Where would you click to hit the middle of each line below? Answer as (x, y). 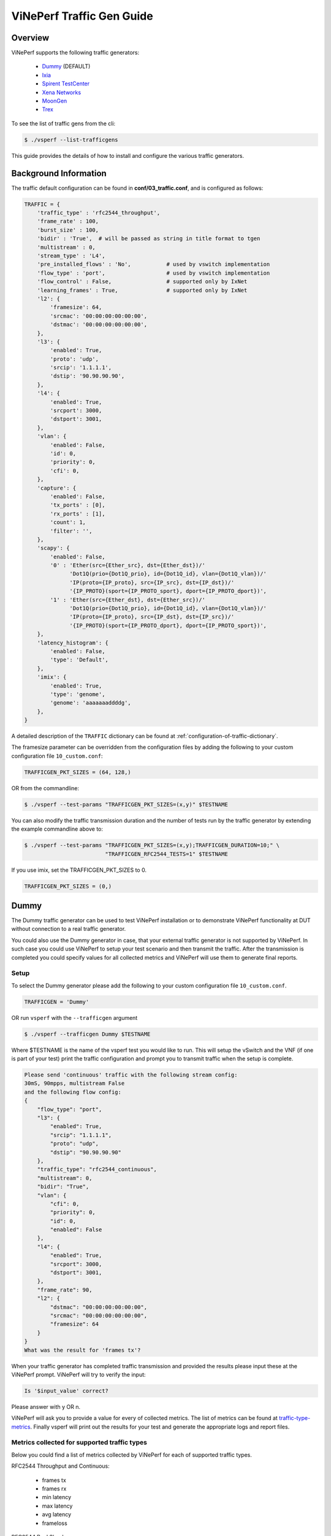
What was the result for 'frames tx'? (82, 1350)
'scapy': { (53, 548)
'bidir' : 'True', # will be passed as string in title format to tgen (149, 239)
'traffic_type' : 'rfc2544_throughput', (99, 213)
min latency (57, 1497)
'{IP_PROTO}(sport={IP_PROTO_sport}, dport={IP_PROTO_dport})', (168, 591)
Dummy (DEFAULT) (66, 66)
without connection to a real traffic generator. (69, 929)
